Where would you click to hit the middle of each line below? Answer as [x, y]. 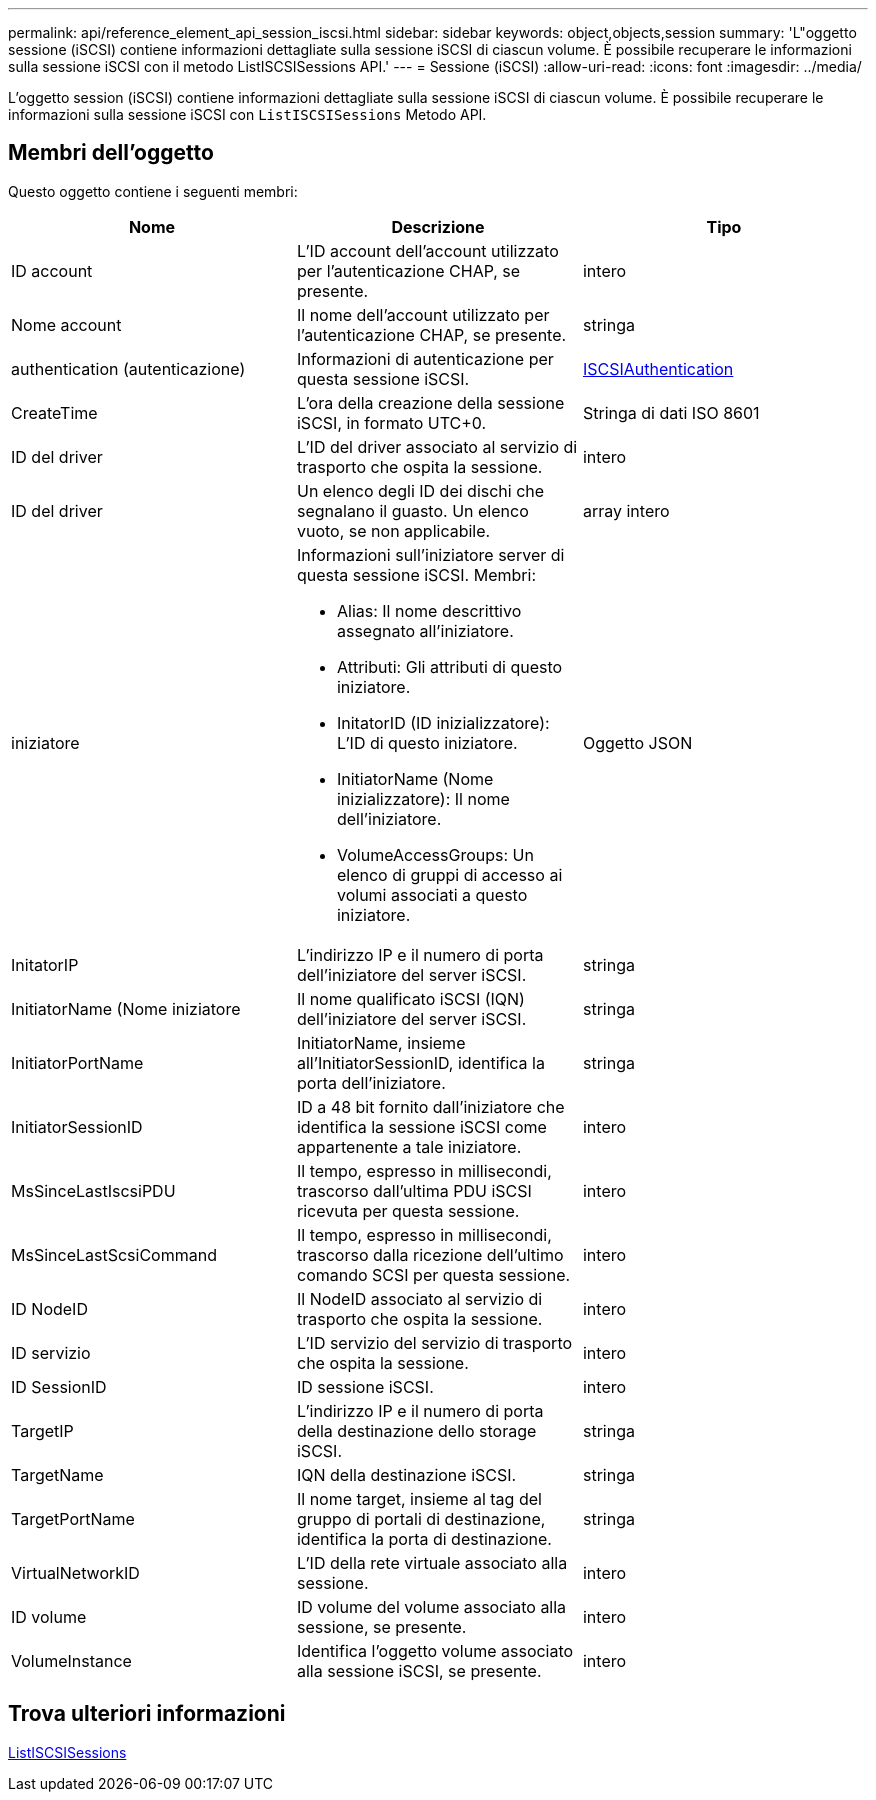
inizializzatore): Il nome [423, 798]
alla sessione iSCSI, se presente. [419, 1670]
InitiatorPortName [77, 1062]
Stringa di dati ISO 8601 [671, 412]
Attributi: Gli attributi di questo [449, 666]
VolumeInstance [71, 1660]
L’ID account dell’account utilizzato [427, 250]
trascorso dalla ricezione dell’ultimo [430, 1254]
